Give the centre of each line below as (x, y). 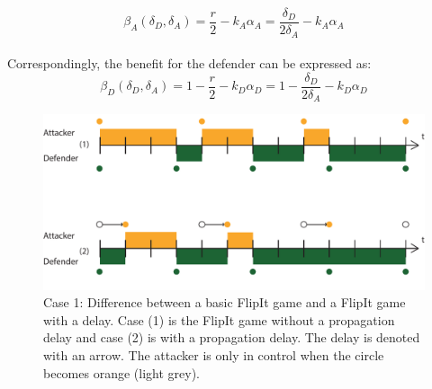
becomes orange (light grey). (121, 372)
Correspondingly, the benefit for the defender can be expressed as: (189, 63)
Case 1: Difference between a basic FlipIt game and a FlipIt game (225, 302)
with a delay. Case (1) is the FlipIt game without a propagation (219, 319)
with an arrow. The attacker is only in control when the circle (214, 355)
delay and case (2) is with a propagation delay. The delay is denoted (232, 337)
